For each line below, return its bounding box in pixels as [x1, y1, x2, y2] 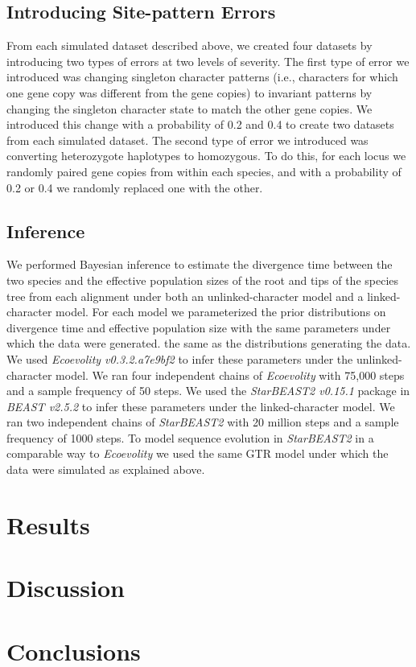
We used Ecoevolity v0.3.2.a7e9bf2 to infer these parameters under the [6, 350, 353, 367]
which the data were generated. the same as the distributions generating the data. [6, 335, 411, 352]
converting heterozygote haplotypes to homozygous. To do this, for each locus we [6, 147, 406, 164]
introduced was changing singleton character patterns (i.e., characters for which [6, 68, 398, 85]
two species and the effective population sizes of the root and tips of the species [6, 271, 399, 288]
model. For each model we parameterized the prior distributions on [56, 303, 386, 320]
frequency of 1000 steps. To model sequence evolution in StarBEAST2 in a [6, 429, 374, 446]
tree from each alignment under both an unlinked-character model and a [6, 287, 364, 304]
